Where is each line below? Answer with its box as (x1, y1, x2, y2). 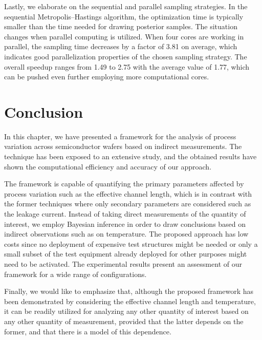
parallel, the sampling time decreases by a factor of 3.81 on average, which (4, 41, 237, 52)
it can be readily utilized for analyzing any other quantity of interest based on (4, 306, 249, 316)
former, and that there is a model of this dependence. (4, 326, 171, 336)
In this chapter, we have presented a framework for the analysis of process (4, 131, 236, 141)
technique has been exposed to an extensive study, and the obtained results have (4, 151, 257, 162)
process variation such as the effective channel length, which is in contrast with (4, 188, 252, 199)
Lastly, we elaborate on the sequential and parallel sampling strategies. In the (4, 1, 248, 11)
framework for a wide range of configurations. (4, 268, 147, 279)
